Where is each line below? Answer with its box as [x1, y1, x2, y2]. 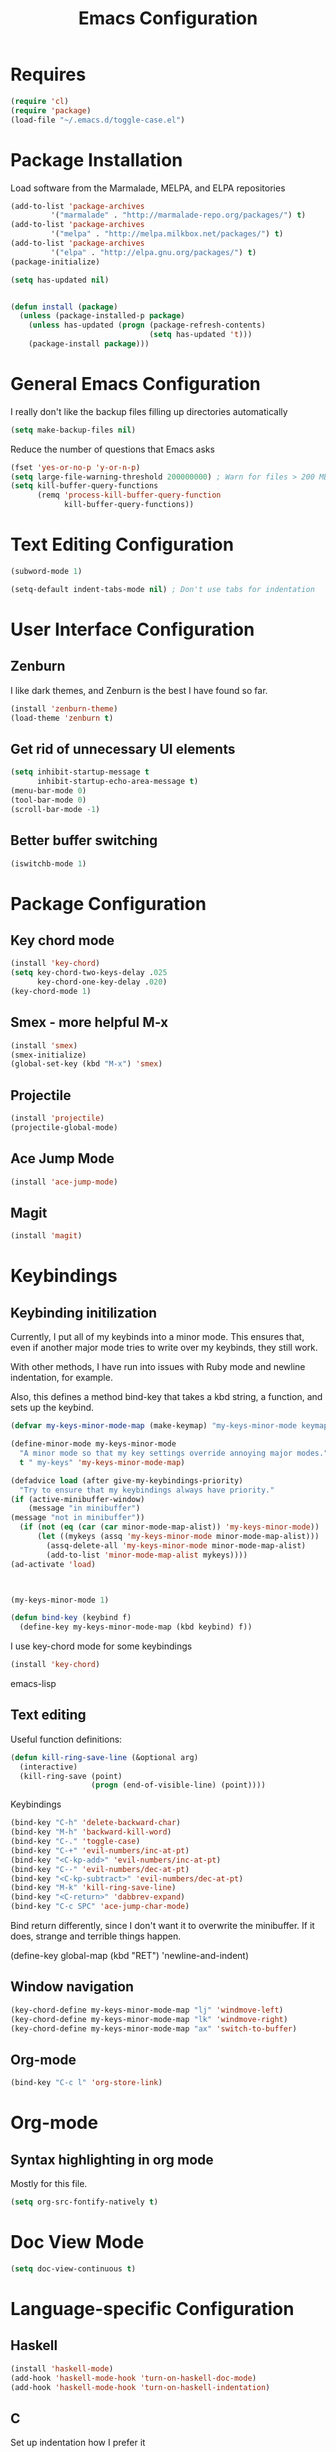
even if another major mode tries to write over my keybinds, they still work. [10, 1342, 318, 1354]
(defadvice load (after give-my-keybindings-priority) [10, 1475, 244, 1486]
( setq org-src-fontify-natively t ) [10, 2197, 159, 2207]
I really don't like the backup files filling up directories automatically [10, 405, 288, 417]
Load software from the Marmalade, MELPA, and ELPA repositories [10, 182, 286, 194]
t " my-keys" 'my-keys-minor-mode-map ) [19, 1457, 186, 1467]
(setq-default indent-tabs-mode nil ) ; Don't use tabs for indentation [10, 584, 315, 594]
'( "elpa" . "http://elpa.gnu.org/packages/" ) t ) [50, 247, 257, 257]
